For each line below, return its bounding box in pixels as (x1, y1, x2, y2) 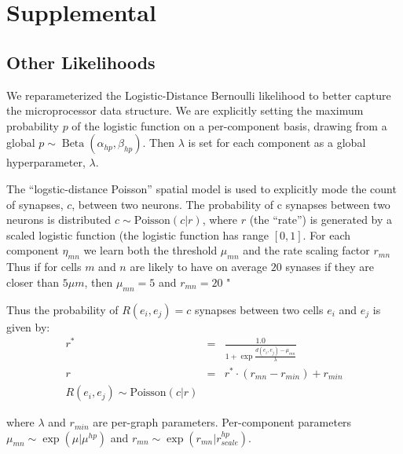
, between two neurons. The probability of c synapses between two (71, 196, 390, 212)
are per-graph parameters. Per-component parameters (93, 414, 352, 430)
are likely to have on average (130, 258, 268, 275)
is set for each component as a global (188, 134, 366, 151)
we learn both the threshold (83, 242, 218, 258)
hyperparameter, (6, 154, 86, 170)
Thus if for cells (6, 258, 82, 275)
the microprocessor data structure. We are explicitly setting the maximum (6, 102, 364, 119)
